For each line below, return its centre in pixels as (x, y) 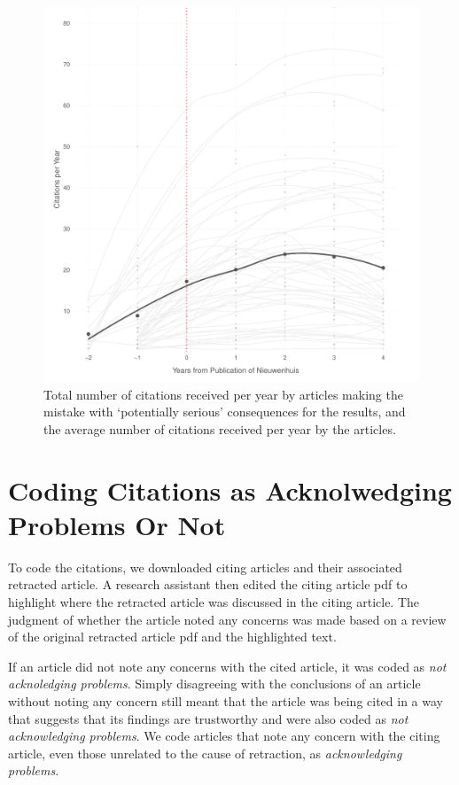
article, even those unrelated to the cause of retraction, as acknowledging (205, 753)
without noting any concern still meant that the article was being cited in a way (226, 701)
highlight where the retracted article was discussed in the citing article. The (214, 602)
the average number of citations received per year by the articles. (220, 428)
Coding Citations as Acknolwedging (230, 490)
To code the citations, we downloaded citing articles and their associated (205, 567)
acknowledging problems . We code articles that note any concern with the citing (224, 736)
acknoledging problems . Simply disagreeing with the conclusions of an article (214, 684)
